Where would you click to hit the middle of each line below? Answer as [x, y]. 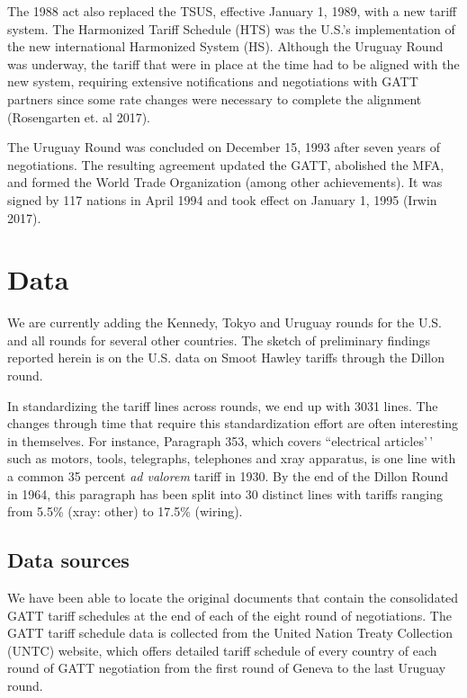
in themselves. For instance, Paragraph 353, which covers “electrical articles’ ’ [220, 440]
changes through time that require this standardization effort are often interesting [233, 423]
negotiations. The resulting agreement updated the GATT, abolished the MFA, [226, 164]
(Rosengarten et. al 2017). [79, 116]
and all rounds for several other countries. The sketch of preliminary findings [219, 340]
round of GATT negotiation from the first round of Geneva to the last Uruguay [227, 668]
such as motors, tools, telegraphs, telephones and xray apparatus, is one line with [232, 458]
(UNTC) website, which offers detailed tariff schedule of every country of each [222, 650]
